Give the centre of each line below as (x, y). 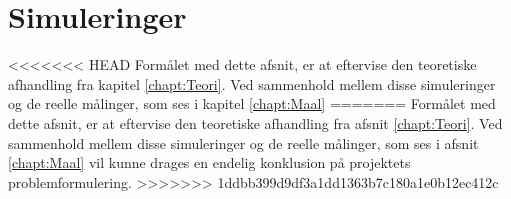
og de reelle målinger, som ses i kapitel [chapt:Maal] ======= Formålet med (252, 103)
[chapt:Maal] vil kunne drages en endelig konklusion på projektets (209, 162)
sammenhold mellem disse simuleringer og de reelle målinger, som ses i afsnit (243, 142)
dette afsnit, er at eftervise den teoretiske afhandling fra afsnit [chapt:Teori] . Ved (255, 122)
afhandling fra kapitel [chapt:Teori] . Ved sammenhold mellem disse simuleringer (252, 83)
